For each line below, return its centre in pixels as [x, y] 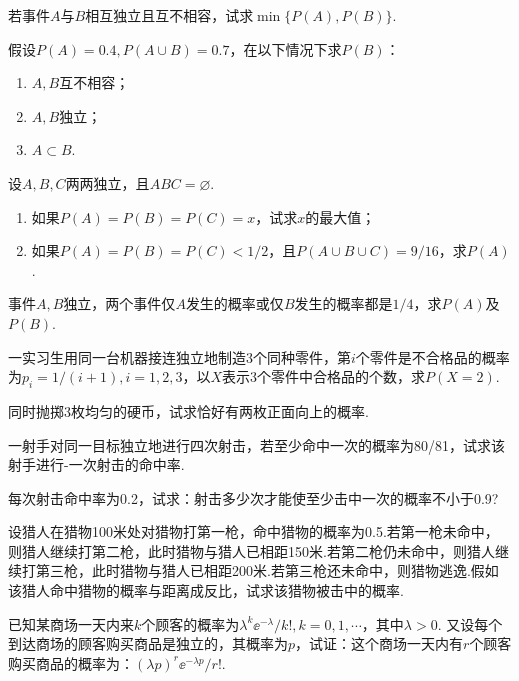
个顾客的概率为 [190, 623]
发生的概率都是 [343, 303]
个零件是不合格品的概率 [432, 356]
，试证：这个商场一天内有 [379, 643]
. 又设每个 [470, 623]
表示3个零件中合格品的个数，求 [324, 376]
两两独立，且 [107, 182]
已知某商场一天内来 [71, 623]
